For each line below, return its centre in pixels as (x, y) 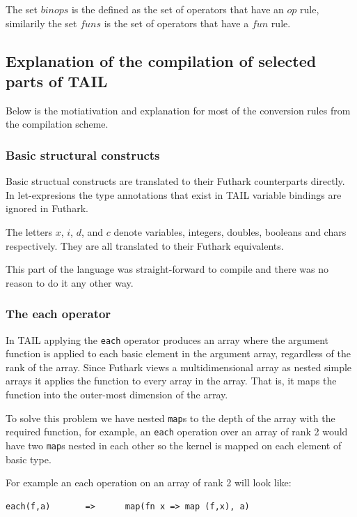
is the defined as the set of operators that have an (177, 9)
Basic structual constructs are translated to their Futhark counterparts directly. (175, 181)
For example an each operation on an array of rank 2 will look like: (149, 482)
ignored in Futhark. (47, 208)
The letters (29, 231)
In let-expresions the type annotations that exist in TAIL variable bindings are (174, 194)
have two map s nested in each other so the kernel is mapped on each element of (174, 445)
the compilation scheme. (57, 124)
